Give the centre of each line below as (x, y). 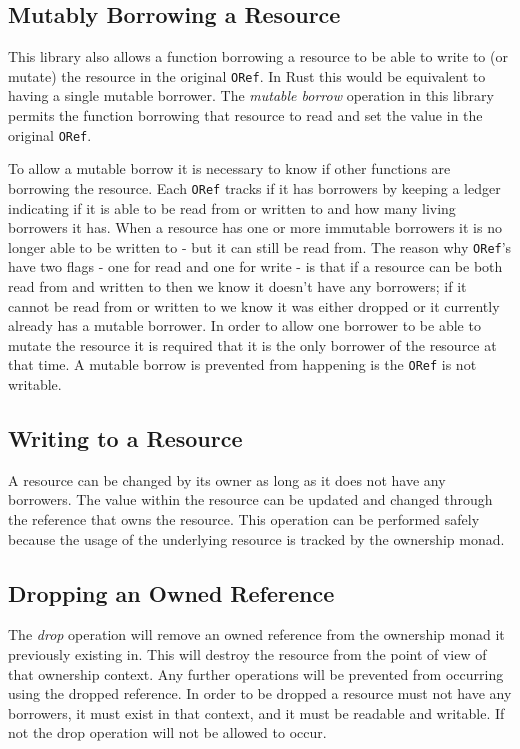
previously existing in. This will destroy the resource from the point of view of (247, 653)
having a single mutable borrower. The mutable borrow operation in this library (251, 95)
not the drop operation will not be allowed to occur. (167, 732)
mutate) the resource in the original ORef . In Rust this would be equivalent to (247, 75)
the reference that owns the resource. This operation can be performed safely (244, 519)
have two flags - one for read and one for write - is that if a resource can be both (255, 266)
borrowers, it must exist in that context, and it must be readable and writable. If (256, 712)
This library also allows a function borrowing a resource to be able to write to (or (258, 56)
